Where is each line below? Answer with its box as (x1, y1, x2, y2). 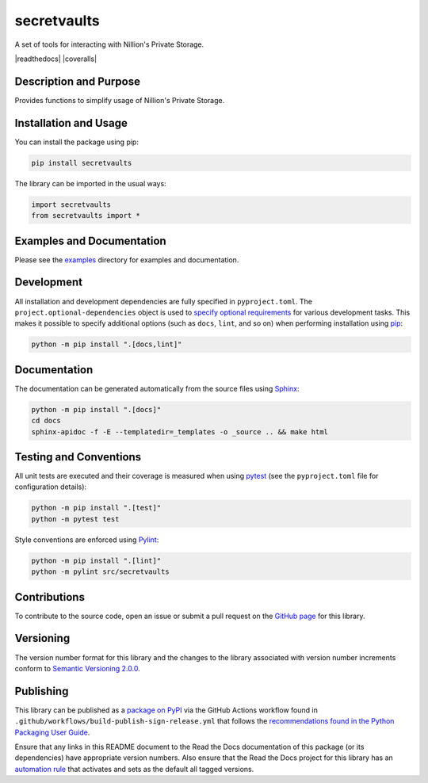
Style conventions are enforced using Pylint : (14, 535, 159, 544)
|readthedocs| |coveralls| (14, 54, 97, 63)
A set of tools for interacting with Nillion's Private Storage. (14, 40, 204, 49)
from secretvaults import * (31, 211, 140, 220)
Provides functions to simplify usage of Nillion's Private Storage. (14, 95, 225, 105)
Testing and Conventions (14, 450, 142, 464)
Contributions (14, 590, 85, 604)
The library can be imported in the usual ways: (14, 178, 166, 188)
